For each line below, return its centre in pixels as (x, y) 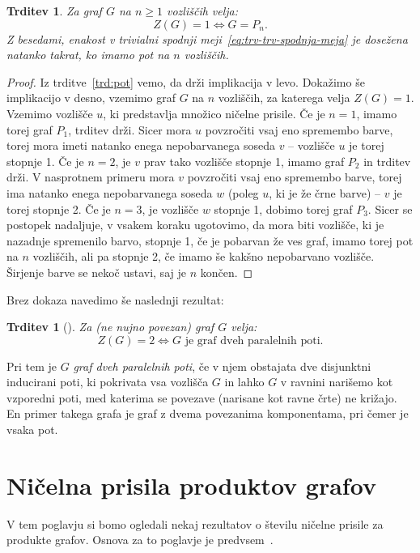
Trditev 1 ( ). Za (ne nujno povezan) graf (110, 327)
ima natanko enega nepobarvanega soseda (110, 192)
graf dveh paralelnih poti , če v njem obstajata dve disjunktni (222, 366)
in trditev (387, 161)
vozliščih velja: (203, 11)
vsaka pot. (32, 430)
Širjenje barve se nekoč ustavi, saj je (96, 272)
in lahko (244, 382)
